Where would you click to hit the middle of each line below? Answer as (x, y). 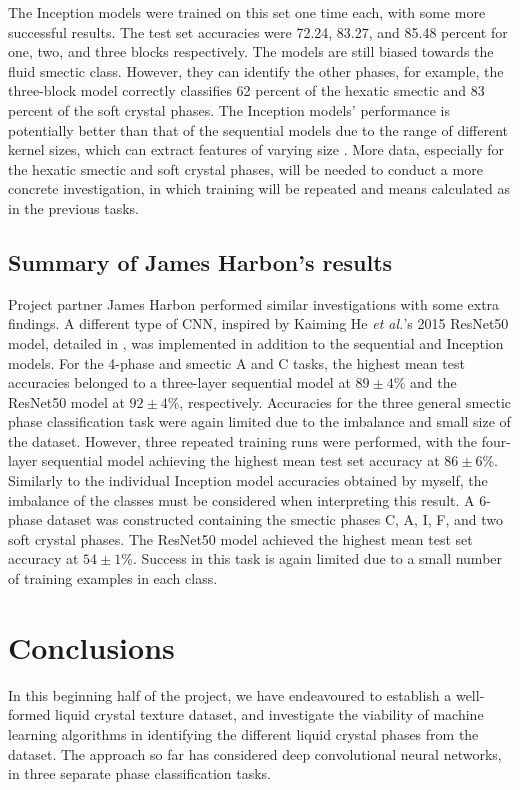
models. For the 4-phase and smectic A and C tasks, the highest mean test (236, 362)
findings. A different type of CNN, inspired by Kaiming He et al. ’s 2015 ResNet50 (258, 323)
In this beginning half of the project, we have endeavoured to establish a (230, 694)
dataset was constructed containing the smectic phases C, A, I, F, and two (274, 519)
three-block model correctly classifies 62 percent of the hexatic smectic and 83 (246, 90)
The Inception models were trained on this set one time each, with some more (247, 12)
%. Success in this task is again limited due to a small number (312, 558)
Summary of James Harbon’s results (200, 261)
